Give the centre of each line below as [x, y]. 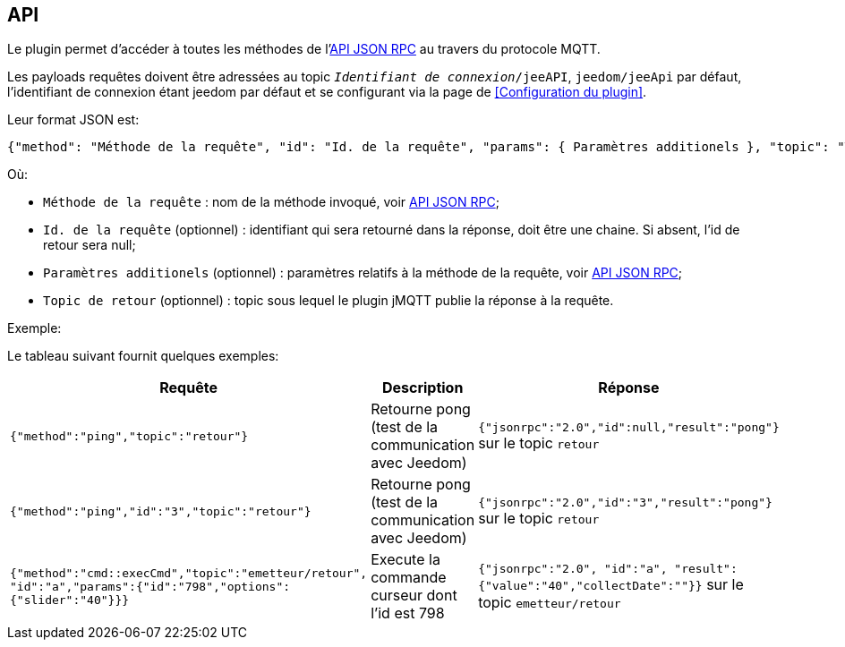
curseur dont [414, 596]
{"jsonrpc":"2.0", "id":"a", [573, 568]
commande [409, 578]
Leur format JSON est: [73, 120]
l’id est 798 [408, 613]
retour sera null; [90, 245]
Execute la [405, 560]
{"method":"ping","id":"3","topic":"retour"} [161, 511]
